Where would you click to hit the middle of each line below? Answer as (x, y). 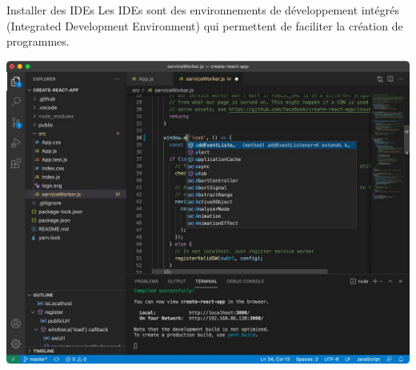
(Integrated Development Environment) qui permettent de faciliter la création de (205, 25)
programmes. (38, 41)
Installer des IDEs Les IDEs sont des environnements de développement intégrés (203, 10)
